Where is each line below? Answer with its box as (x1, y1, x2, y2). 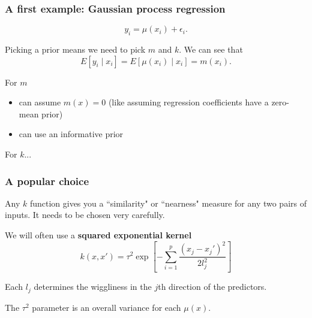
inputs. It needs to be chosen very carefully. (5, 208, 165, 221)
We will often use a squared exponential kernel (5, 228, 192, 241)
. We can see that (179, 43, 243, 56)
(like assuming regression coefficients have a (108, 96, 269, 108)
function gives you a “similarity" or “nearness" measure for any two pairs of (29, 196, 307, 209)
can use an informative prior (19, 128, 124, 140)
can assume (19, 96, 61, 108)
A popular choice (5, 173, 89, 188)
